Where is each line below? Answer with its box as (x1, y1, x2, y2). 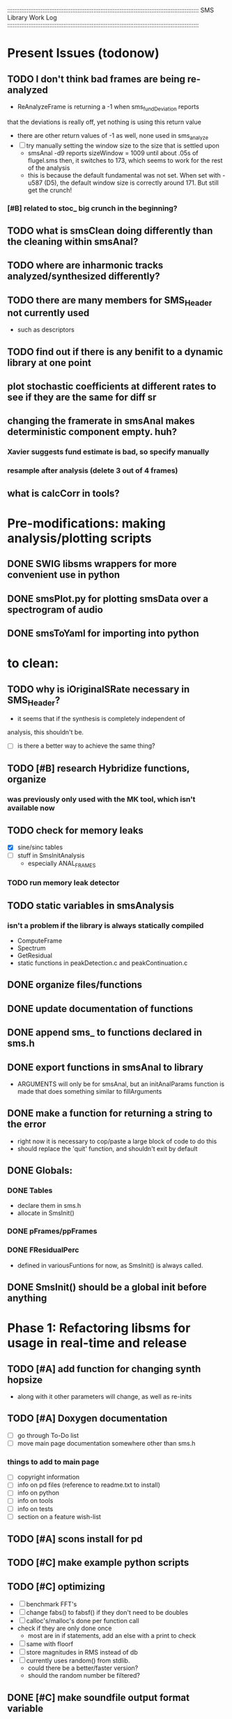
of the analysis (27, 164, 70, 172)
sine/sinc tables (17, 843, 63, 852)
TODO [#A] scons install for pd (7, 1533, 143, 1545)
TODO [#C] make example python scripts (7, 1557, 190, 1569)
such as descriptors (17, 325, 75, 334)
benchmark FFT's (26, 1600, 77, 1609)
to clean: (7, 655, 59, 671)
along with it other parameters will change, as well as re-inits (17, 1392, 192, 1401)
